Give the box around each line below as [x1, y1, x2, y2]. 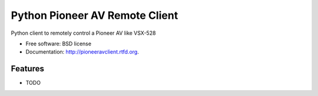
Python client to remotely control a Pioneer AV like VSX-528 [11, 29, 156, 37]
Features [11, 64, 44, 74]
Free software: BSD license [25, 40, 91, 47]
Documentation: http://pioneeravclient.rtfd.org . [25, 48, 140, 55]
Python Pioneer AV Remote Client [11, 9, 178, 22]
